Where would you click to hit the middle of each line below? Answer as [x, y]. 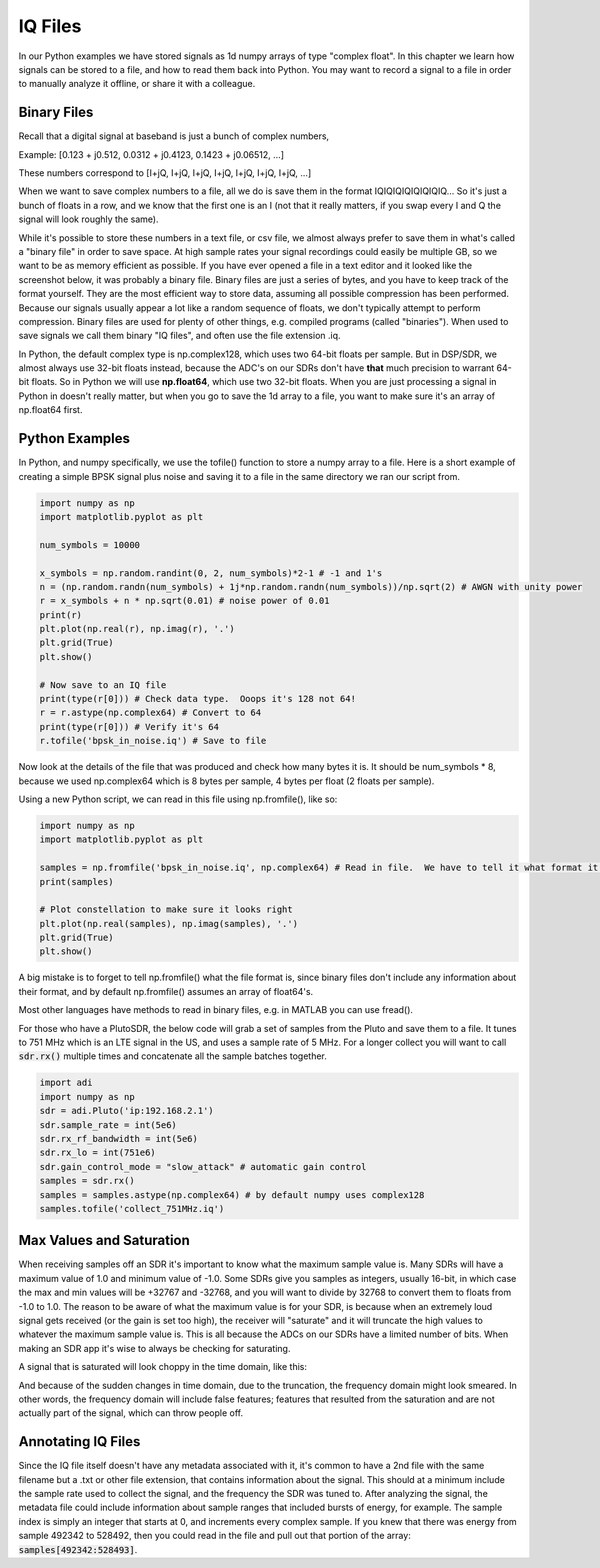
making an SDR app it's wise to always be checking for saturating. [154, 1348]
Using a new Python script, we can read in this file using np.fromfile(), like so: [178, 799]
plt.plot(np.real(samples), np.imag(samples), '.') [169, 923]
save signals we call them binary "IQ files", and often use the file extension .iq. [179, 336]
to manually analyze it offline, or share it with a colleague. [137, 84]
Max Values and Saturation [104, 1240]
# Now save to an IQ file [103, 684]
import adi [66, 1083]
